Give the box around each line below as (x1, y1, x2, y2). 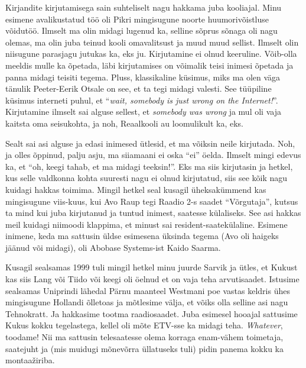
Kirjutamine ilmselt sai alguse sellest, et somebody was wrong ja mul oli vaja (5, 105, 281, 118)
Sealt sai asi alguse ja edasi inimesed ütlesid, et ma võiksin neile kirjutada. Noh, (5, 137, 295, 149)
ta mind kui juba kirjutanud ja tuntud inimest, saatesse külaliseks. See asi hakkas (5, 206, 301, 219)
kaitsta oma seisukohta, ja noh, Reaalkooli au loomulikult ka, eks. (5, 117, 244, 129)
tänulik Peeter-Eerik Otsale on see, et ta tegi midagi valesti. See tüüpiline (5, 82, 272, 95)
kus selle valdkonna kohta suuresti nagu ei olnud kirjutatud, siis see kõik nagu (5, 172, 288, 184)
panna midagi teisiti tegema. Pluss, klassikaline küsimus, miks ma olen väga (5, 70, 281, 83)
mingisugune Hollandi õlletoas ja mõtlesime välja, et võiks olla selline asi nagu (5, 296, 288, 308)
